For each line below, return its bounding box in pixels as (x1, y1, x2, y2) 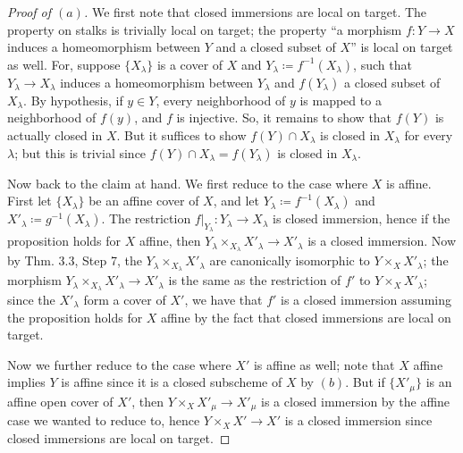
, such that (353, 55, 412, 73)
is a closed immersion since (284, 411, 433, 430)
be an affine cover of (88, 191, 199, 210)
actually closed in (7, 125, 103, 144)
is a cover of (156, 55, 223, 73)
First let (7, 191, 52, 210)
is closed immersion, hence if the (273, 209, 450, 228)
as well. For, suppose (7, 55, 121, 73)
